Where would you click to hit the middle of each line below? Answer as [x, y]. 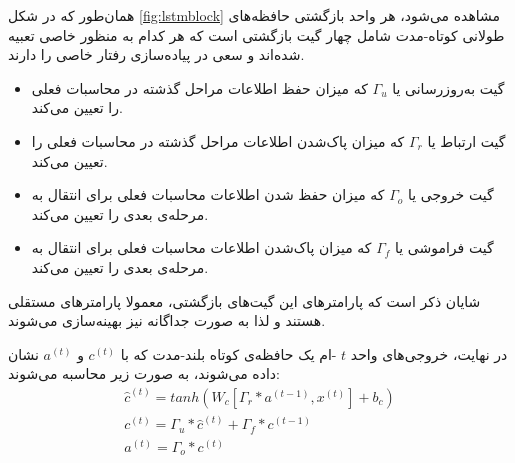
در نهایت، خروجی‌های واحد [429, 353]
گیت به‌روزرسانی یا [448, 87]
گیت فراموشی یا [444, 247]
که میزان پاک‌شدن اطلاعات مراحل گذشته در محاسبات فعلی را [218, 140]
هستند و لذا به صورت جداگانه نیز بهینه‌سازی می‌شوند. [167, 320]
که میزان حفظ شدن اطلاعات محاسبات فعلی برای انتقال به [208, 194]
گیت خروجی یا [450, 194]
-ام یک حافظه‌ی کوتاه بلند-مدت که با [228, 353]
